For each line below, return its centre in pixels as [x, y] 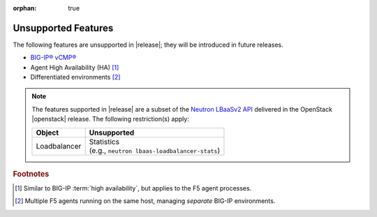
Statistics [104, 142]
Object [47, 133]
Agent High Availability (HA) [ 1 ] [75, 67]
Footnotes [31, 174]
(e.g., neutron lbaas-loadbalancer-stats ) [154, 150]
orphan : [25, 8]
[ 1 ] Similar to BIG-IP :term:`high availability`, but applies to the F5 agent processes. [133, 188]
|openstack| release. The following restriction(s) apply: [111, 119]
